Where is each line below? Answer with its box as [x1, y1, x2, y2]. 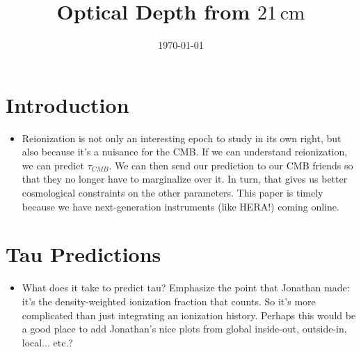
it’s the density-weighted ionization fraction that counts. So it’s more [22, 293, 316, 308]
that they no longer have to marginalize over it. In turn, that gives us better [22, 171, 348, 186]
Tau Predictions [6, 240, 161, 268]
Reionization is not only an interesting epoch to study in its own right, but [22, 130, 342, 145]
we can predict [22, 158, 84, 172]
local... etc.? [22, 335, 73, 349]
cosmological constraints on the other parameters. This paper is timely [22, 185, 323, 200]
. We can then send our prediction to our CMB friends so [109, 158, 353, 172]
